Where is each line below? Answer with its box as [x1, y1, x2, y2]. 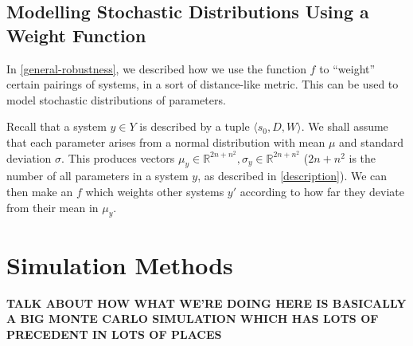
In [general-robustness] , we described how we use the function [6, 60, 306, 77]
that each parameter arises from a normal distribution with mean [6, 133, 325, 150]
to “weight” [319, 60, 376, 77]
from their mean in [6, 199, 99, 215]
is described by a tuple [139, 118, 250, 135]
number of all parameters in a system [6, 167, 189, 184]
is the [349, 149, 376, 166]
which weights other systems [85, 183, 224, 199]
